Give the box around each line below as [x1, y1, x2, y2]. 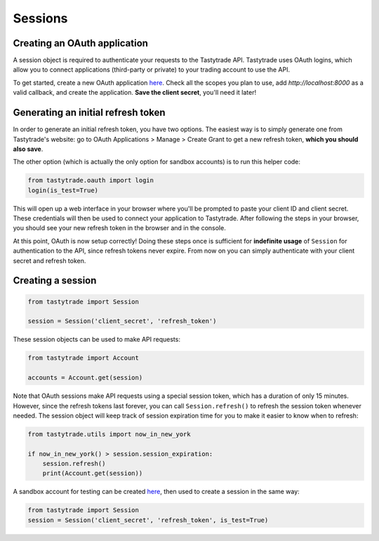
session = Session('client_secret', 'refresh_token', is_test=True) [27, 516, 269, 524]
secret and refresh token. [13, 256, 86, 265]
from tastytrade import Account [27, 354, 140, 362]
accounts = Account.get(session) [27, 374, 143, 382]
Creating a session [13, 274, 97, 287]
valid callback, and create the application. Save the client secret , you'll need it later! [13, 88, 256, 97]
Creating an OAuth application [13, 37, 149, 49]
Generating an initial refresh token [13, 107, 166, 119]
